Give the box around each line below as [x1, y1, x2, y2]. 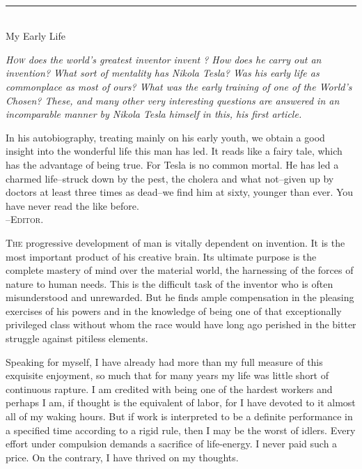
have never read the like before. [6, 198, 139, 213]
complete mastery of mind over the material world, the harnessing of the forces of [6, 263, 354, 277]
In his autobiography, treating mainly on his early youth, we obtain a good [6, 130, 325, 144]
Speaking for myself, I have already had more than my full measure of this [6, 354, 323, 369]
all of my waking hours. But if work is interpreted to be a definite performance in [6, 409, 353, 424]
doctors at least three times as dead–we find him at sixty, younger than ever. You [6, 185, 354, 199]
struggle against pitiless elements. [6, 331, 148, 346]
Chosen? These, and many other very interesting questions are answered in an [6, 93, 340, 107]
